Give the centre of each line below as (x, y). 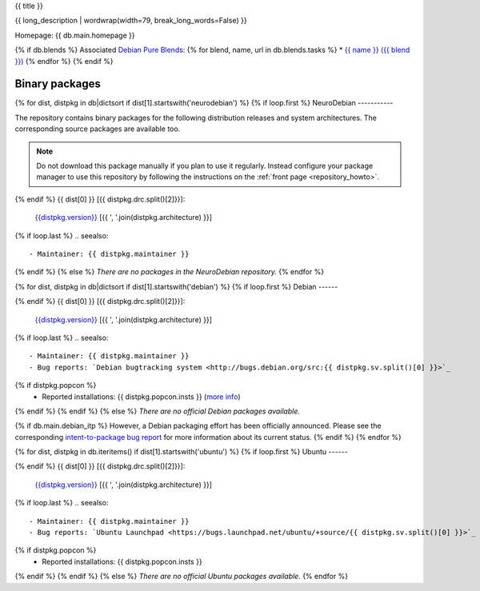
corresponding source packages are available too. (98, 129)
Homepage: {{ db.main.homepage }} (75, 35)
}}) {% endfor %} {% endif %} (64, 61)
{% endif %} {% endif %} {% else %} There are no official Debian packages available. (157, 411)
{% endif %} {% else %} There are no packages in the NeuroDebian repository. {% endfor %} (169, 272)
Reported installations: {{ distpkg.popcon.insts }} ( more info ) (141, 397)
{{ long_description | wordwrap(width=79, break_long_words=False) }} (131, 21)
